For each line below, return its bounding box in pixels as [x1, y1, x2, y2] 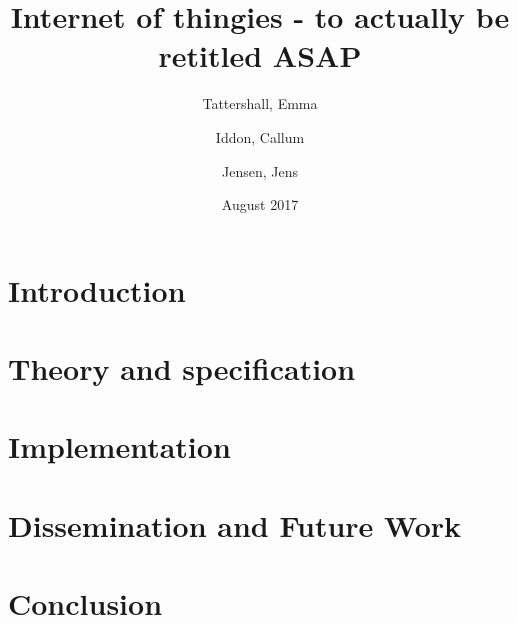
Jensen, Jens [222, 160, 298, 181]
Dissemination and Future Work [8, 504, 462, 545]
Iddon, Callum [215, 126, 305, 147]
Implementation [8, 426, 231, 467]
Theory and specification [8, 348, 356, 389]
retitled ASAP [158, 35, 362, 76]
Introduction [8, 269, 186, 310]
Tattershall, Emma [202, 93, 318, 114]
